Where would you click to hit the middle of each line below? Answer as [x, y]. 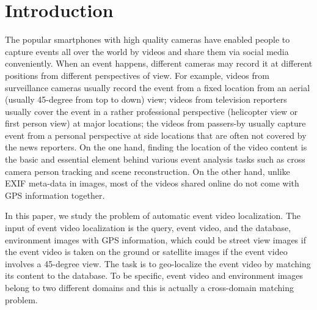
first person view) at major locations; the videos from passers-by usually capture [155, 123]
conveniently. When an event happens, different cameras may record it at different [159, 63]
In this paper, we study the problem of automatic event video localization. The [153, 216]
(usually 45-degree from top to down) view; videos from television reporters [146, 99]
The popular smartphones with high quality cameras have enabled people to [148, 39]
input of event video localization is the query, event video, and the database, [148, 228]
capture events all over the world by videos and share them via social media [147, 51]
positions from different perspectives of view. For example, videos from [137, 75]
